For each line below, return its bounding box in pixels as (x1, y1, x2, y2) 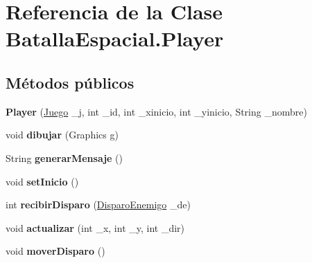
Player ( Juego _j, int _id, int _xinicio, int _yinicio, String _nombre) (6, 104, 307, 118)
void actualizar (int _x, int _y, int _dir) (6, 220, 185, 235)
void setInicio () (6, 174, 79, 188)
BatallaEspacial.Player (6, 24, 224, 53)
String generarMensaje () (6, 150, 123, 165)
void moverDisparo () (6, 244, 105, 258)
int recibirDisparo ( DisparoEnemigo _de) (6, 197, 191, 212)
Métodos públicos (6, 71, 135, 93)
